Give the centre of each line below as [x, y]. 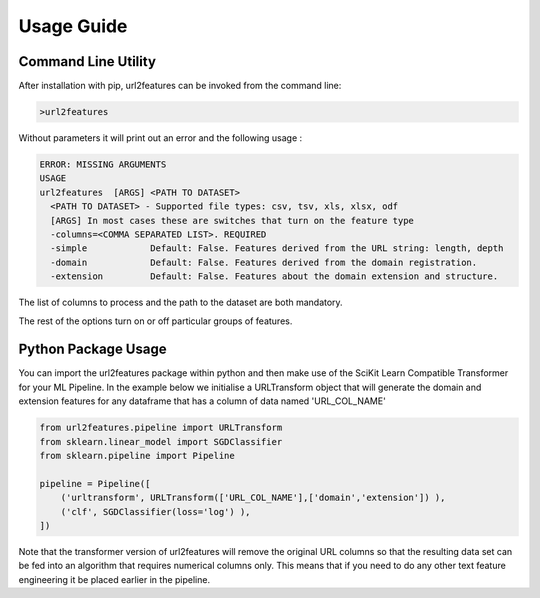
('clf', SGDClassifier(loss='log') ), [155, 511]
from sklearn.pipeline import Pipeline [137, 455]
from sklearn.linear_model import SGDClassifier [161, 441]
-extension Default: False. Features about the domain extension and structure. [274, 276]
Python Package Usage [92, 349]
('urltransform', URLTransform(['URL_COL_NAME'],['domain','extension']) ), [253, 498]
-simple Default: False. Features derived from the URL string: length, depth [277, 248]
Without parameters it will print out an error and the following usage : [160, 138]
